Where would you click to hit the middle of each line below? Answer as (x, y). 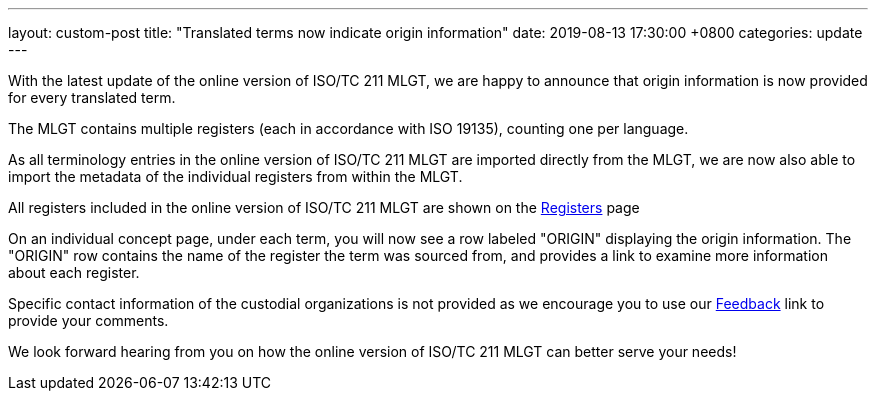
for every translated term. (92, 97)
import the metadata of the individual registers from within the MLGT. (235, 176)
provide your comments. (88, 320)
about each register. (74, 272)
